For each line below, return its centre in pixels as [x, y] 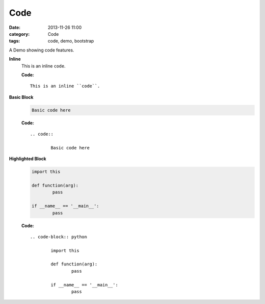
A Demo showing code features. [42, 50]
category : [19, 34]
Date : [15, 27]
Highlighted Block [28, 159]
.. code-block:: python [59, 237]
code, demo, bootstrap [71, 41]
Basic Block [21, 97]
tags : [14, 41]
